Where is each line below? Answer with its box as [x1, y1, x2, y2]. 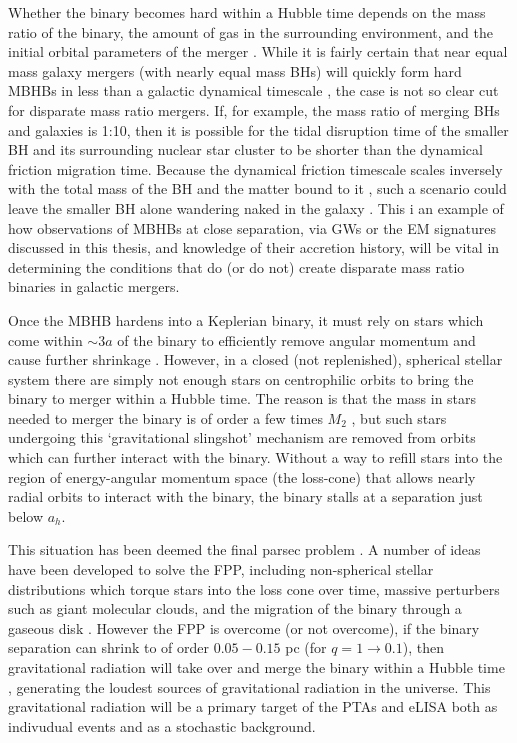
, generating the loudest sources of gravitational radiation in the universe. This [8, 676, 491, 697]
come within [8, 329, 83, 350]
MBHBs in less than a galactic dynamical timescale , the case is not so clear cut [8, 80, 499, 101]
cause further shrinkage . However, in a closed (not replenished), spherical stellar [8, 349, 503, 370]
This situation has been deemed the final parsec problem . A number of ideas [8, 539, 481, 560]
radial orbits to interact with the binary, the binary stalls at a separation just [8, 486, 483, 507]
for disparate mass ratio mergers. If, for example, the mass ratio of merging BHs [8, 99, 500, 120]
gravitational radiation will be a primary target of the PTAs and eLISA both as [8, 696, 498, 717]
